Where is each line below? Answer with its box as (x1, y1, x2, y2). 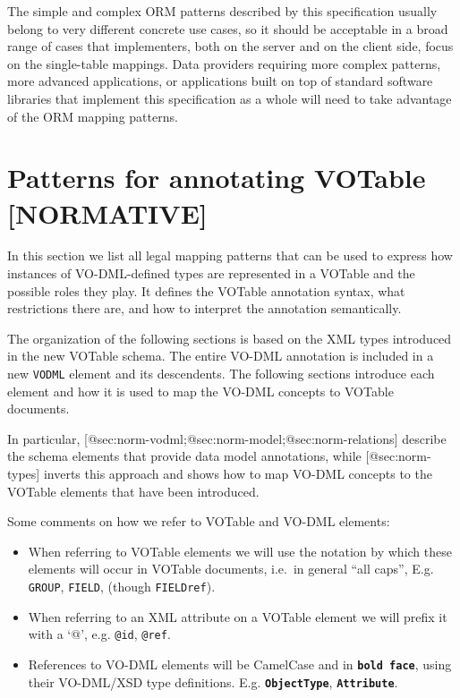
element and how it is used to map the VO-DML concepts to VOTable (7, 381, 394, 400)
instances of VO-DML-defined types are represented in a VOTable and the (7, 264, 415, 283)
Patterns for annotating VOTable (7, 159, 426, 196)
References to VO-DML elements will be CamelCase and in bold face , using (28, 654, 452, 673)
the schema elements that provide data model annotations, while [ (7, 447, 370, 465)
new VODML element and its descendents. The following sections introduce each (7, 364, 435, 383)
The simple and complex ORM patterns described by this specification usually (7, 2, 438, 20)
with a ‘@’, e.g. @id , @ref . (28, 625, 171, 643)
